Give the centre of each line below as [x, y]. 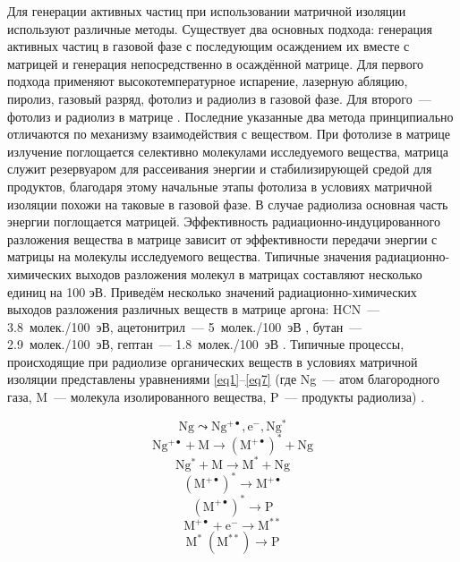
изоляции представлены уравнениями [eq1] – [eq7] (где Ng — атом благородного [223, 379]
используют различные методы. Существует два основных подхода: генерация [220, 28]
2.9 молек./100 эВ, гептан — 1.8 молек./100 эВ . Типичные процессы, [206, 344]
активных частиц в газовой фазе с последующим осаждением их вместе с [209, 46]
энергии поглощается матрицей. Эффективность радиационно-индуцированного [224, 221]
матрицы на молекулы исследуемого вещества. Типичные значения [189, 256]
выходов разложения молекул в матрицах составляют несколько [249, 273]
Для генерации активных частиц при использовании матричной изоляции [207, 11]
